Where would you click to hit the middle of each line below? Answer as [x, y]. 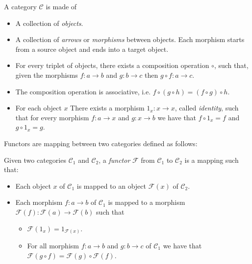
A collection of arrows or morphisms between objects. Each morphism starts [130, 39]
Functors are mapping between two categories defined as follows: [101, 143]
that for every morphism [52, 117]
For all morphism [53, 246]
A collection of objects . [49, 23]
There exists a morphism [107, 108]
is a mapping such [212, 160]
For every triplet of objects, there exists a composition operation [112, 65]
